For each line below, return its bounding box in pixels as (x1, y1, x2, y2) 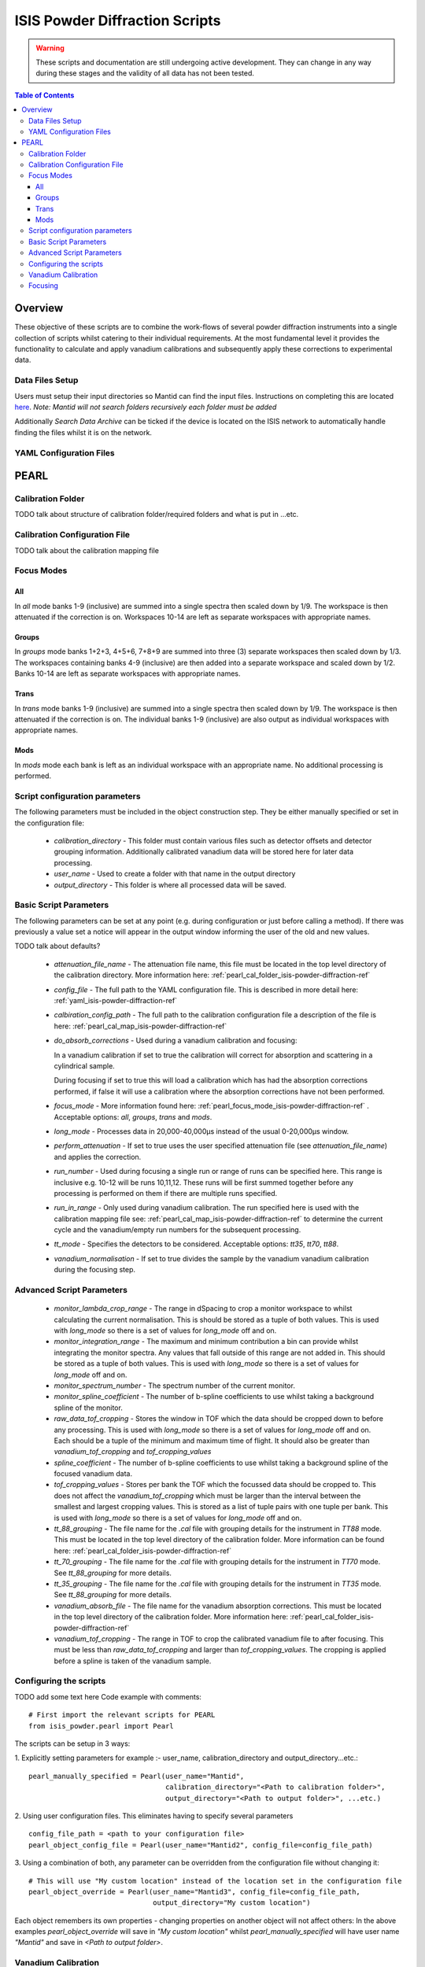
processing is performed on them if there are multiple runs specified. (54, 1188, 278, 1198)
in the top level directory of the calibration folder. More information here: (54, 1612, 289, 1622)
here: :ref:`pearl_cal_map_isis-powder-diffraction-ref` (54, 1021, 227, 1031)
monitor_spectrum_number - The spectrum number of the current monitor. (54, 1381, 295, 1390)
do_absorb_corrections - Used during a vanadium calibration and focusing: (54, 1035, 297, 1046)
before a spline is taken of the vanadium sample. (54, 1656, 212, 1666)
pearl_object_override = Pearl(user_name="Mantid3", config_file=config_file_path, (28, 1887, 361, 1896)
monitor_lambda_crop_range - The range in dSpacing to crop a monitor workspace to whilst (54, 1304, 353, 1313)
